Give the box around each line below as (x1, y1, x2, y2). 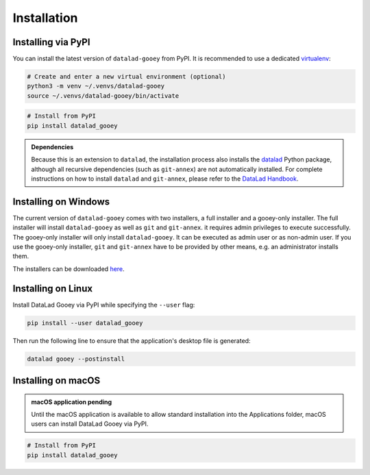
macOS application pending (31, 398, 112, 406)
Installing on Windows (12, 196, 110, 207)
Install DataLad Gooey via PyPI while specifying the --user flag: (12, 300, 195, 309)
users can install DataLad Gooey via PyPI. (31, 420, 149, 428)
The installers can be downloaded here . (12, 264, 125, 273)
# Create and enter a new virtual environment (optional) (27, 73, 226, 81)
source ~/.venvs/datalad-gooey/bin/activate (27, 92, 180, 99)
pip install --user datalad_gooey (27, 319, 143, 326)
